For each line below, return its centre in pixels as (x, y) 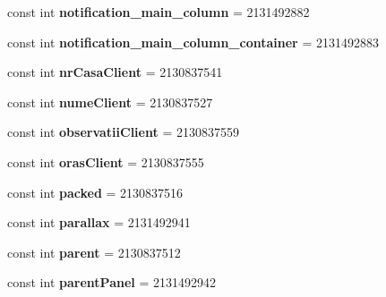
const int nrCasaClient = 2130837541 (115, 72)
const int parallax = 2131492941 (99, 222)
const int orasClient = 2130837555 (106, 161)
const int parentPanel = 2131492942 (112, 282)
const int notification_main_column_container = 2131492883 (193, 42)
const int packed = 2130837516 (95, 192)
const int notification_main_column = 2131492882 (159, 12)
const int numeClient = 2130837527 (110, 102)
